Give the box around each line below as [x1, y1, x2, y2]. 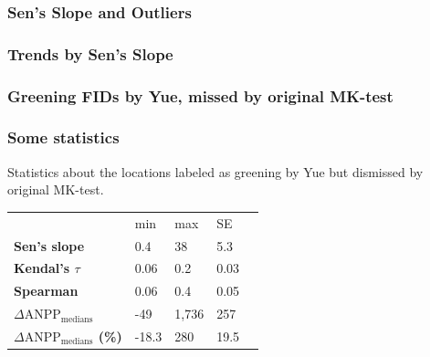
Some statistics [7, 126, 120, 149]
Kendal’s [14, 258, 69, 278]
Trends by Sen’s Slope [7, 42, 173, 65]
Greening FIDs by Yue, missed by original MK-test [7, 84, 393, 107]
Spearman [14, 281, 79, 300]
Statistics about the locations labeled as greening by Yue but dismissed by [7, 162, 424, 181]
